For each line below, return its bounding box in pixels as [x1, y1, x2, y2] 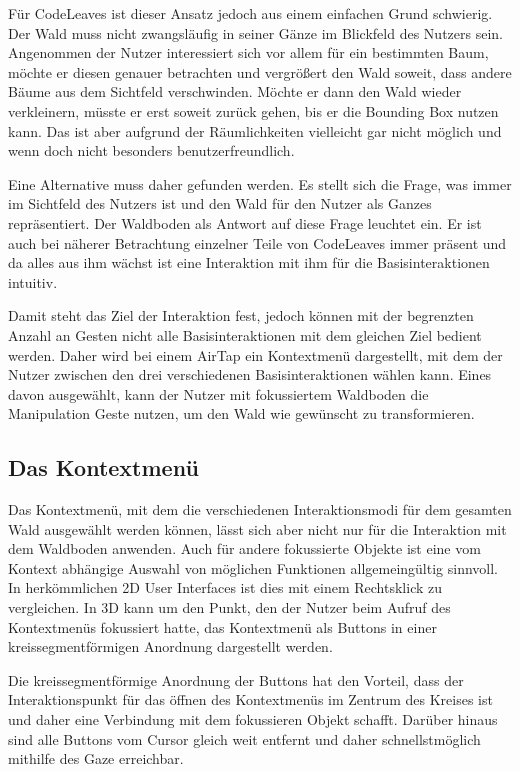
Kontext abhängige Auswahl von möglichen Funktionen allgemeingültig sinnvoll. [8, 557, 499, 578]
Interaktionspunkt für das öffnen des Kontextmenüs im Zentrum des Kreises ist [8, 689, 493, 710]
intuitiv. [8, 271, 58, 292]
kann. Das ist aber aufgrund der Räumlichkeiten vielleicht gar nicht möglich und [8, 120, 502, 141]
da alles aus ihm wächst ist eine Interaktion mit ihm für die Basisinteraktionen [8, 252, 490, 273]
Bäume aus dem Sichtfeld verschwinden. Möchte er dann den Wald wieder [8, 81, 462, 102]
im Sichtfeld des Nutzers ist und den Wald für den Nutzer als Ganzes [8, 193, 432, 214]
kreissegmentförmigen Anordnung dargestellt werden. [8, 636, 333, 657]
